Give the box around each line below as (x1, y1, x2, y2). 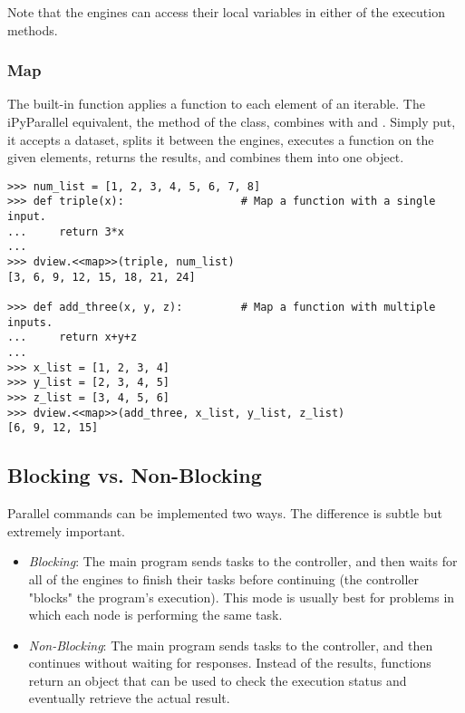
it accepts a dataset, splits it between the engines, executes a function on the (7, 130, 434, 149)
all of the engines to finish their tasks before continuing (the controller (28, 569, 420, 588)
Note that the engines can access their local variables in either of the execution (7, 3, 445, 21)
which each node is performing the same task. (28, 605, 283, 624)
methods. (7, 20, 58, 39)
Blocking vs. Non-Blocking (7, 461, 262, 489)
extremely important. (7, 521, 125, 540)
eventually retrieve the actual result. (28, 689, 230, 708)
